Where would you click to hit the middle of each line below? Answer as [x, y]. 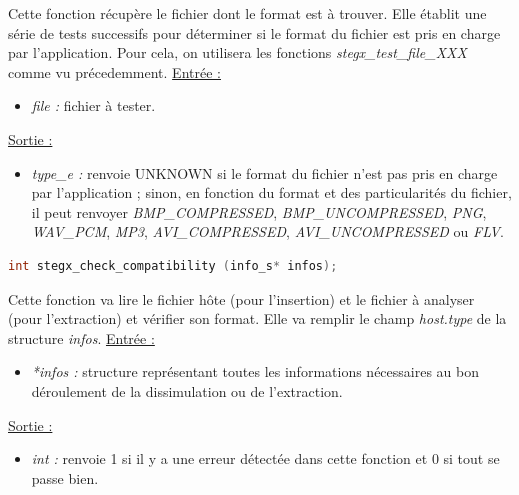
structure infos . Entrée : [81, 337]
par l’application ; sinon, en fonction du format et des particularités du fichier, [271, 192]
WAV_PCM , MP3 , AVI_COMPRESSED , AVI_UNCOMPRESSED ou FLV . [267, 231]
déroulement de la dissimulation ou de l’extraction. [187, 390]
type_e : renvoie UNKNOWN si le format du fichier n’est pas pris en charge [264, 172]
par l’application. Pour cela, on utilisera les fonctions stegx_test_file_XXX [237, 52]
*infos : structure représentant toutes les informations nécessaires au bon [255, 371]
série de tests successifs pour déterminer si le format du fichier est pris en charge [254, 32]
